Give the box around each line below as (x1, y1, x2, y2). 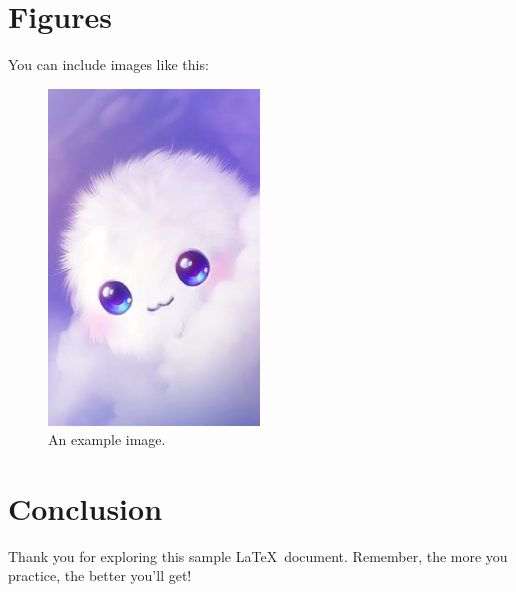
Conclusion (8, 487, 163, 528)
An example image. (48, 429, 166, 450)
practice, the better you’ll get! (8, 565, 192, 586)
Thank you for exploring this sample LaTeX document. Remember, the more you (8, 545, 508, 566)
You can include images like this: (8, 54, 209, 75)
